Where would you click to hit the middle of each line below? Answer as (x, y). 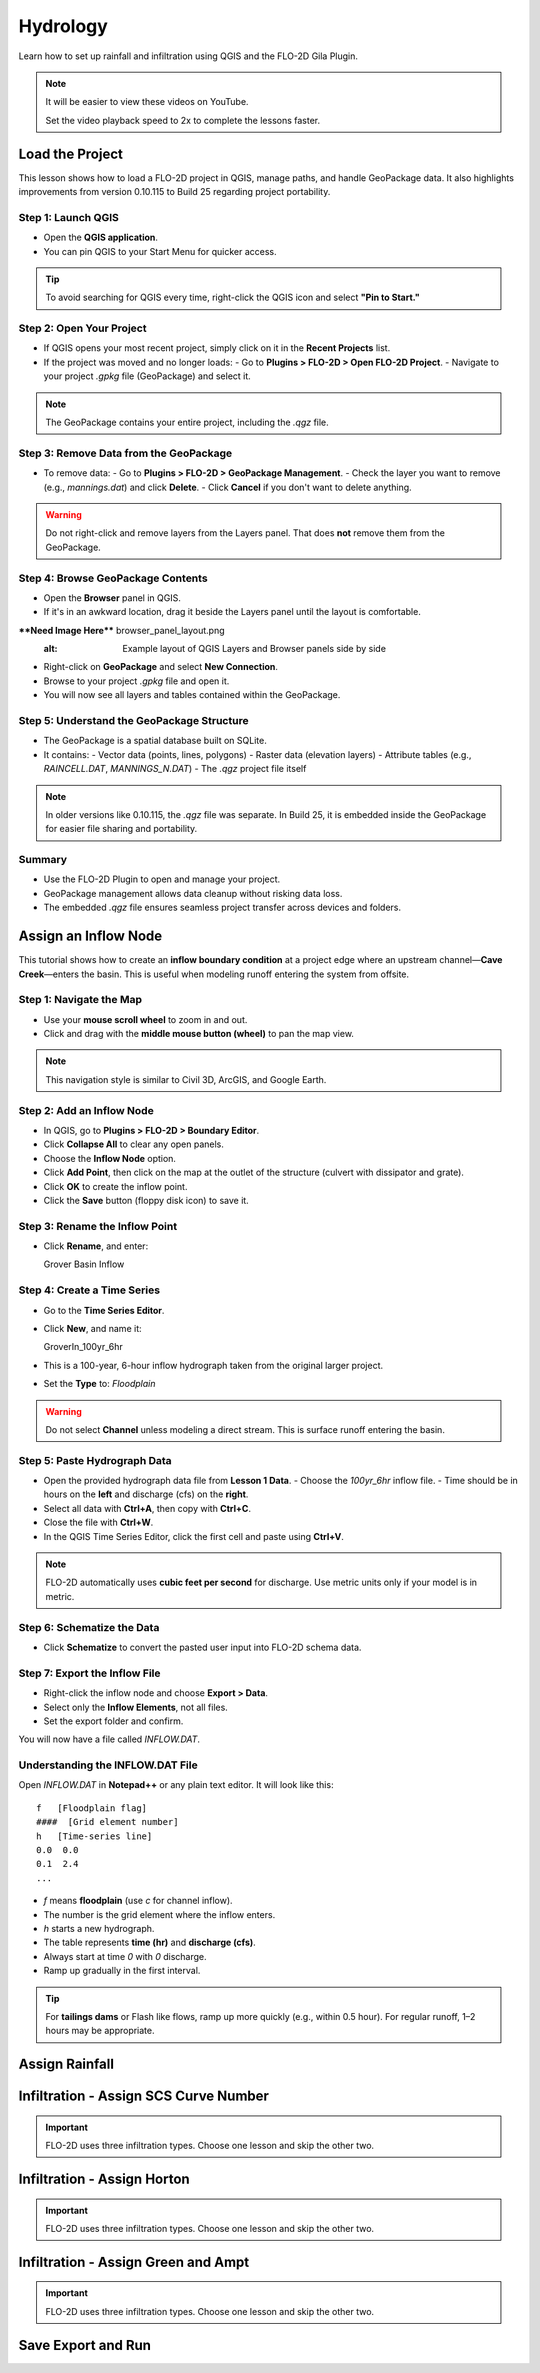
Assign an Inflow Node (90, 936)
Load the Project (71, 153)
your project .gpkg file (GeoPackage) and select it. (147, 376)
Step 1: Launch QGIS (68, 217)
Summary (43, 860)
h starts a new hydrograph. (99, 1928)
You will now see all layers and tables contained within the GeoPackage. (192, 695)
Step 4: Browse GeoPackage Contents (113, 578)
